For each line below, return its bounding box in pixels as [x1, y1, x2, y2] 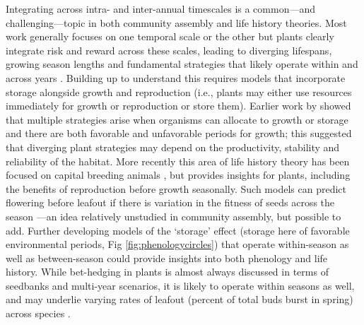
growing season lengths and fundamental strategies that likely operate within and [6, 57, 358, 71]
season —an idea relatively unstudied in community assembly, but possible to [6, 208, 341, 223]
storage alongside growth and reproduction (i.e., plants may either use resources [6, 84, 352, 99]
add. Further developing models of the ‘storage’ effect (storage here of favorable [6, 223, 350, 237]
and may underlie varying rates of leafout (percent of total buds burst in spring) [6, 292, 353, 307]
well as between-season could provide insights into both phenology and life [6, 250, 328, 265]
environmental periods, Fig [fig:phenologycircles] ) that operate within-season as [6, 237, 349, 252]
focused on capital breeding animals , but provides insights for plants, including [6, 167, 351, 182]
